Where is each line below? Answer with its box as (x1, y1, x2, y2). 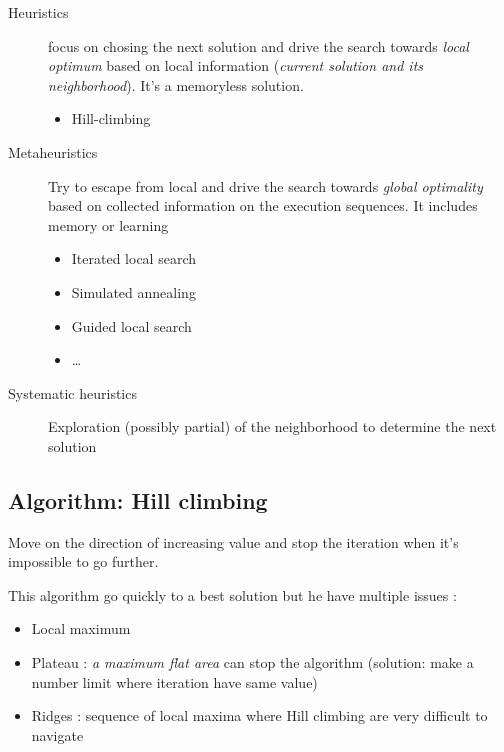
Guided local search (71, 315, 192, 336)
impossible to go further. (8, 551, 159, 572)
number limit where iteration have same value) (31, 671, 318, 692)
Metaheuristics (8, 141, 98, 162)
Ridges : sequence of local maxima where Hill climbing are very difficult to (31, 705, 488, 726)
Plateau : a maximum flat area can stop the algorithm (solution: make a (31, 652, 474, 673)
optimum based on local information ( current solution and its (48, 55, 424, 76)
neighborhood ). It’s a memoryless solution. (48, 74, 304, 95)
